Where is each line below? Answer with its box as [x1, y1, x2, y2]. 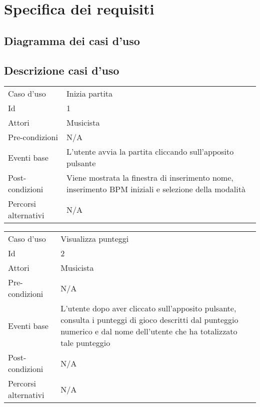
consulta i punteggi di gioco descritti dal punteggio [60, 314, 238, 326]
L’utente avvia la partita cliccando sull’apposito [66, 146, 234, 158]
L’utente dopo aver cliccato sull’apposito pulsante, [60, 302, 236, 314]
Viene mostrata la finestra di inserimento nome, [66, 172, 233, 184]
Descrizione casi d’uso [4, 62, 119, 78]
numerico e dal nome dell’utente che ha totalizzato [60, 325, 237, 337]
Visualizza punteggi [60, 233, 129, 245]
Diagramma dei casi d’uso [4, 33, 140, 48]
